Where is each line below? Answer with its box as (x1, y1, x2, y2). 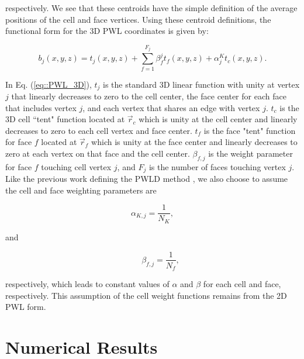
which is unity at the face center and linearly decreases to (91, 136, 298, 148)
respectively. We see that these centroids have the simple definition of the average (5, 2, 298, 13)
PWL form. (5, 301, 46, 313)
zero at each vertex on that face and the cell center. (5, 147, 190, 159)
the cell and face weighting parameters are (5, 184, 157, 196)
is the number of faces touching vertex (148, 160, 286, 172)
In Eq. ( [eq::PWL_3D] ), (5, 78, 92, 90)
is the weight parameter (208, 147, 293, 159)
